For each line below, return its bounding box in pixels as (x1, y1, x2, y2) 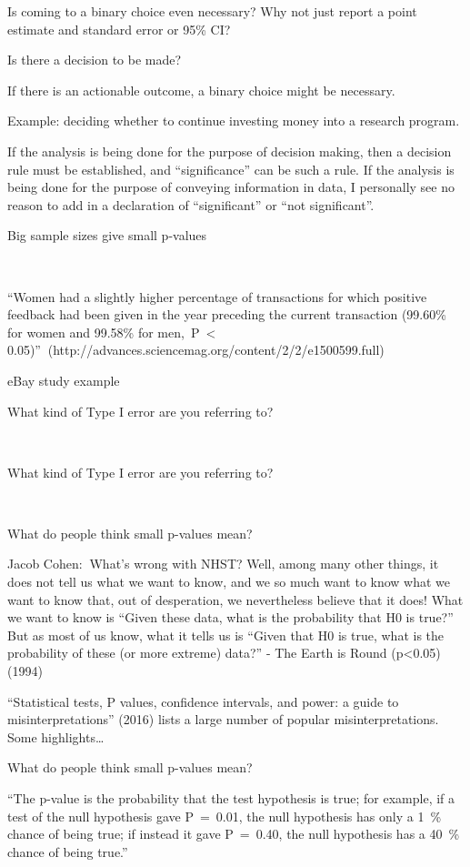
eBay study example (7, 370, 120, 389)
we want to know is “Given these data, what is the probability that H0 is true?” (7, 608, 454, 627)
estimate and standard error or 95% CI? (7, 19, 231, 38)
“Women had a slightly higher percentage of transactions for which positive (7, 287, 427, 306)
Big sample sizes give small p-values (7, 226, 207, 245)
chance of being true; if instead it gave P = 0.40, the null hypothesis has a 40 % (7, 824, 460, 843)
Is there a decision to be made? (7, 50, 182, 69)
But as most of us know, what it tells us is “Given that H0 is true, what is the (7, 625, 445, 644)
